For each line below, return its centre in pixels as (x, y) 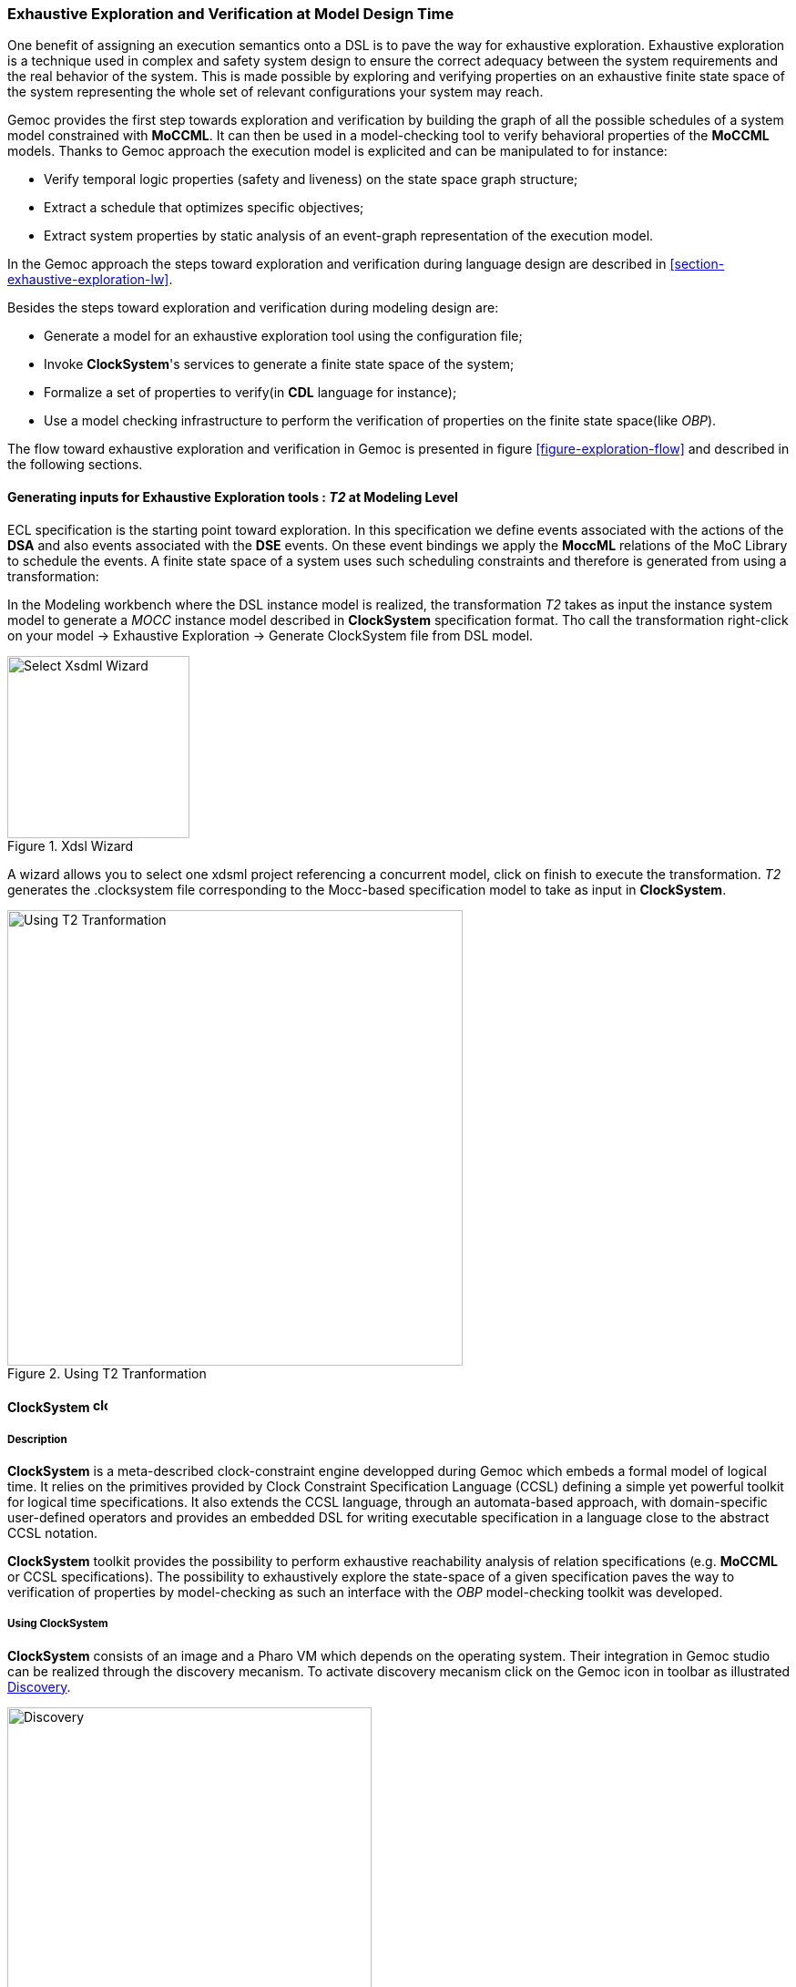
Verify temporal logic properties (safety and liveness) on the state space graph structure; (311, 179)
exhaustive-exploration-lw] (88, 280)
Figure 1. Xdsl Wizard (71, 845)
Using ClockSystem (58, 1624)
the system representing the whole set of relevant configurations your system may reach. (276, 92)
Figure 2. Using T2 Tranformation (107, 1373)
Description (37, 1439)
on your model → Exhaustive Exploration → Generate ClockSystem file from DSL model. (270, 635)
